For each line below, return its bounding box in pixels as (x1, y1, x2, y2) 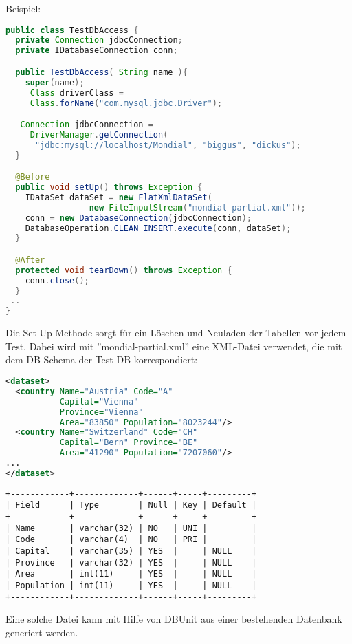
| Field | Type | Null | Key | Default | (5, 500, 257, 511)
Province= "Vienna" (59, 407, 144, 417)
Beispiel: (5, 1, 41, 15)
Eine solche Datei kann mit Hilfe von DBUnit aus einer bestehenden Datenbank (5, 612, 342, 626)
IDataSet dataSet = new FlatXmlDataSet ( (25, 192, 212, 202)
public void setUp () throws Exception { (15, 182, 203, 193)
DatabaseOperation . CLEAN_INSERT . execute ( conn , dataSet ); (25, 223, 291, 233)
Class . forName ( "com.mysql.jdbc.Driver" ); (30, 98, 223, 108)
